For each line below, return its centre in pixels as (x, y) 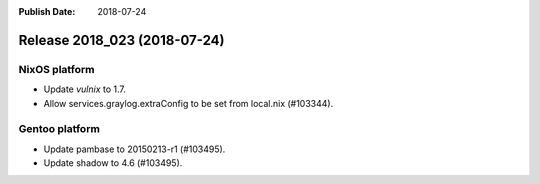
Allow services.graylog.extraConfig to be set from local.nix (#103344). (188, 103)
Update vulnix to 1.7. (85, 89)
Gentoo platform (59, 129)
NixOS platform (56, 69)
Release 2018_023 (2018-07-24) (121, 40)
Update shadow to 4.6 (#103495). (113, 163)
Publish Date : (47, 11)
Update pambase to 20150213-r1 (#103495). (134, 149)
